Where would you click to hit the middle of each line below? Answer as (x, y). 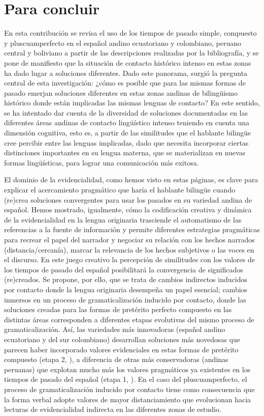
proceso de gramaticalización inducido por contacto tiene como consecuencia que (129, 389)
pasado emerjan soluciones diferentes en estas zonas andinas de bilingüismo (121, 92)
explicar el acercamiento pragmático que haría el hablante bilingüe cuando (120, 190)
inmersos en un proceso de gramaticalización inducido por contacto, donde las (125, 299)
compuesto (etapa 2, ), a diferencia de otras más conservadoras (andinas (116, 359)
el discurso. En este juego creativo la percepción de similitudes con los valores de (129, 259)
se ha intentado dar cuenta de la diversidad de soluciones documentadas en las (126, 112)
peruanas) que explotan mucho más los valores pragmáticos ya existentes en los (127, 369)
